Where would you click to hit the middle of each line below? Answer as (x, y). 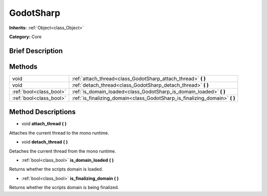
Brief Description (36, 51)
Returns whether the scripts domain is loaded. (56, 169)
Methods (23, 67)
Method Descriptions (43, 112)
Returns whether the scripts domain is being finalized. (64, 188)
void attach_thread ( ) (44, 124)
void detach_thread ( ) (45, 142)
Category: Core (25, 37)
